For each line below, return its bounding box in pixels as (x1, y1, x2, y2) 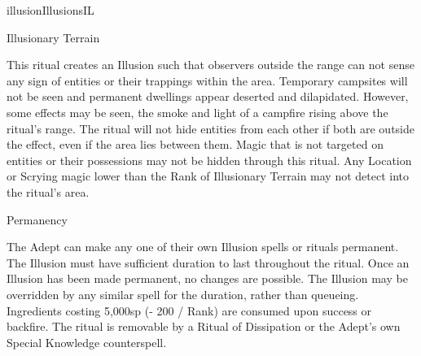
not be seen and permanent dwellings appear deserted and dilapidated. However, (7, 88, 409, 105)
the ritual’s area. (7, 183, 90, 200)
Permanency (7, 211, 68, 228)
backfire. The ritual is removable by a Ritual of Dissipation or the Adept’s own (7, 318, 401, 335)
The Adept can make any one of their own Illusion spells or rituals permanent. (7, 238, 399, 255)
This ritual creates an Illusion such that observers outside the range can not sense (7, 56, 414, 73)
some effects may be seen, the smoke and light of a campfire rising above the (7, 103, 388, 120)
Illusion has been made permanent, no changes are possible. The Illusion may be (7, 270, 408, 287)
